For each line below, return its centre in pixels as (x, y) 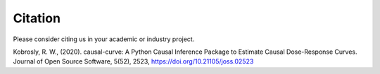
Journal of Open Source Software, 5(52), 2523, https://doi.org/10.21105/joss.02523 (133, 61)
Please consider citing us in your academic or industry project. (104, 39)
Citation (37, 18)
